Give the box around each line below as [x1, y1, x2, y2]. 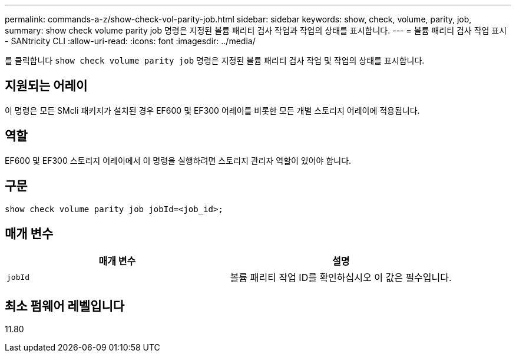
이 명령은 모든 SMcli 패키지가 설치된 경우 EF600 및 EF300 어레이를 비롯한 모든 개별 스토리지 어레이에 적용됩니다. [5, 105, 420, 115]
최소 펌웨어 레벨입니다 [5, 298, 125, 313]
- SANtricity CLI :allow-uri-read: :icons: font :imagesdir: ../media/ [5, 36, 256, 46]
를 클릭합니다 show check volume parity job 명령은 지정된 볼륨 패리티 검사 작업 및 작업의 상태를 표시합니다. [5, 55, 425, 65]
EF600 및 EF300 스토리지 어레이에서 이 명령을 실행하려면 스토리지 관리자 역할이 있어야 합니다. [5, 155, 352, 166]
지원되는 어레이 [5, 78, 88, 94]
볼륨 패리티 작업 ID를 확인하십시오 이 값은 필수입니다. [230, 272, 452, 284]
